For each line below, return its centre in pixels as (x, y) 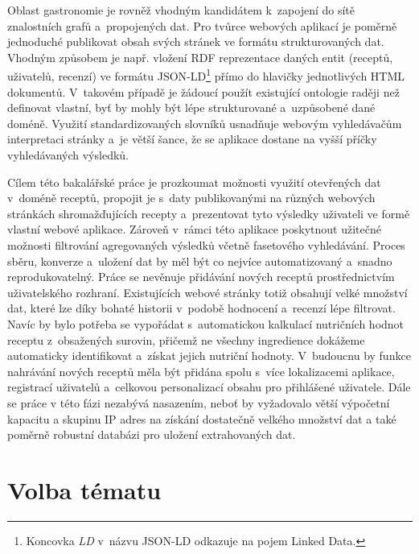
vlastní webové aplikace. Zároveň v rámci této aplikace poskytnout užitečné (194, 229)
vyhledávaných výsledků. (68, 155)
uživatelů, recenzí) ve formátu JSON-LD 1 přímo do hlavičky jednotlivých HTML (206, 75)
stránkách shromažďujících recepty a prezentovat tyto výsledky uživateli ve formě (209, 213)
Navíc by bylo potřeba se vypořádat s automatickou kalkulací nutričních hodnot (206, 323)
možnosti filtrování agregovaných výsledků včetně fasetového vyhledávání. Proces (206, 244)
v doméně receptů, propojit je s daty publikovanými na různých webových (191, 198)
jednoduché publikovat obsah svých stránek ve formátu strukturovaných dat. (196, 41)
